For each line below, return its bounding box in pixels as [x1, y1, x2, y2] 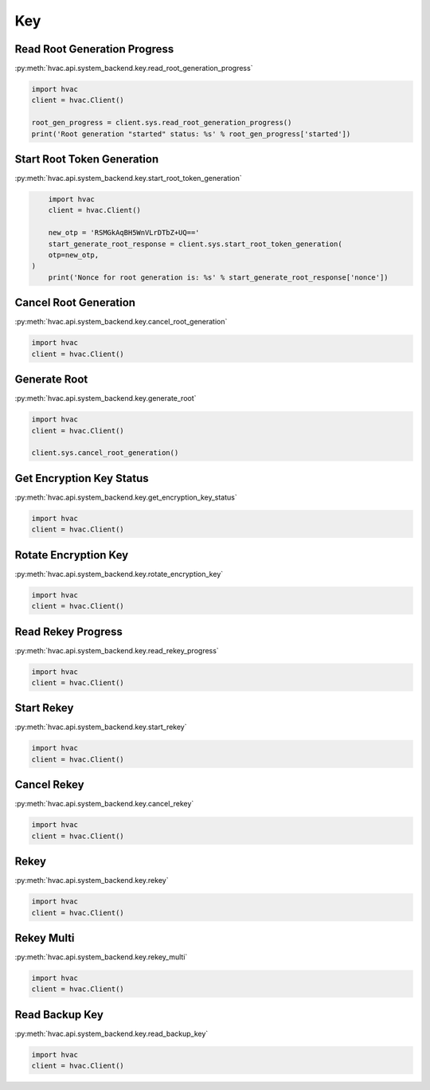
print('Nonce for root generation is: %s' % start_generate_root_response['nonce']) [48, 272, 389, 282]
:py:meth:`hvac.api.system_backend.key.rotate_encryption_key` [14, 569, 224, 578]
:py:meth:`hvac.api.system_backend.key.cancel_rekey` [14, 799, 194, 809]
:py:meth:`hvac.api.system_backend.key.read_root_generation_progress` [14, 64, 253, 73]
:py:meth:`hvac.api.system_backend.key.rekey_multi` [14, 952, 188, 962]
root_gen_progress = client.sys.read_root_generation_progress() [31, 118, 292, 127]
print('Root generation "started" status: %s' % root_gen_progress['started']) [31, 129, 351, 139]
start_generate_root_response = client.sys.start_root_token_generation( [48, 239, 342, 249]
